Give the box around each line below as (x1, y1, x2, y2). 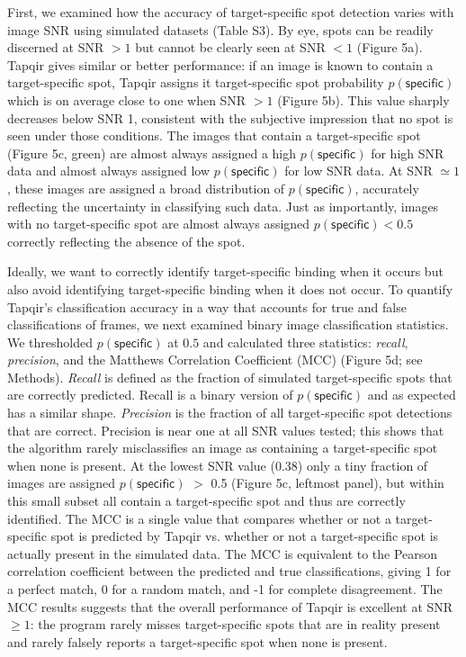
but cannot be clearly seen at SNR (135, 38, 326, 57)
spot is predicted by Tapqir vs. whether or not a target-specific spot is (50, 526, 439, 545)
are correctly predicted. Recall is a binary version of (7, 385, 293, 404)
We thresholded (7, 332, 94, 351)
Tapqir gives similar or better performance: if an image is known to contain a (7, 55, 434, 74)
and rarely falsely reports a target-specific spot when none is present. (7, 632, 388, 651)
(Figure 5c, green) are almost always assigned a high (7, 143, 297, 162)
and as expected (367, 385, 456, 404)
